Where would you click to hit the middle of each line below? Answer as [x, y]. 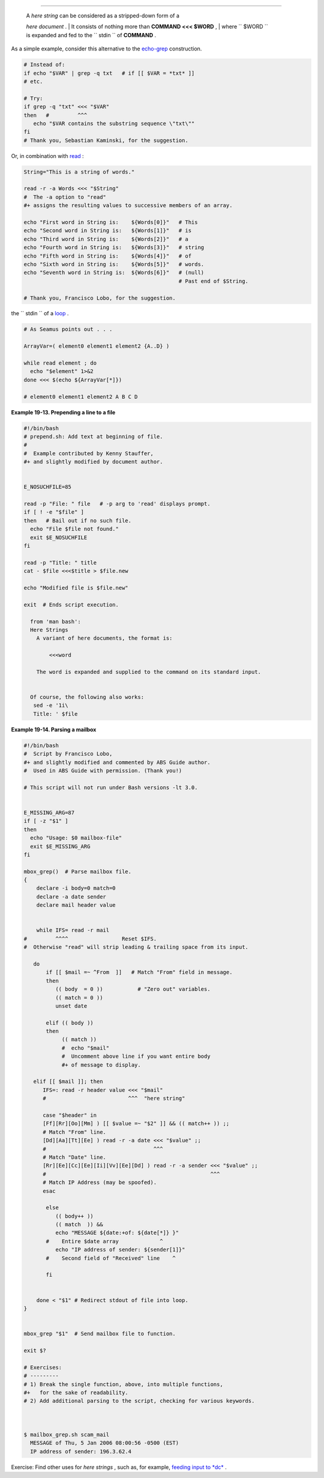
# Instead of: [44, 65]
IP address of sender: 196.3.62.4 [81, 1451]
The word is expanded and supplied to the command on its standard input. [148, 672]
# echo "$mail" [85, 1048]
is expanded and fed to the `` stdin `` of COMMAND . [91, 35]
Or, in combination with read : [47, 156]
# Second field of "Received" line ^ [111, 1258]
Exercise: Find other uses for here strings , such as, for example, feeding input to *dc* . [119, 1467]
